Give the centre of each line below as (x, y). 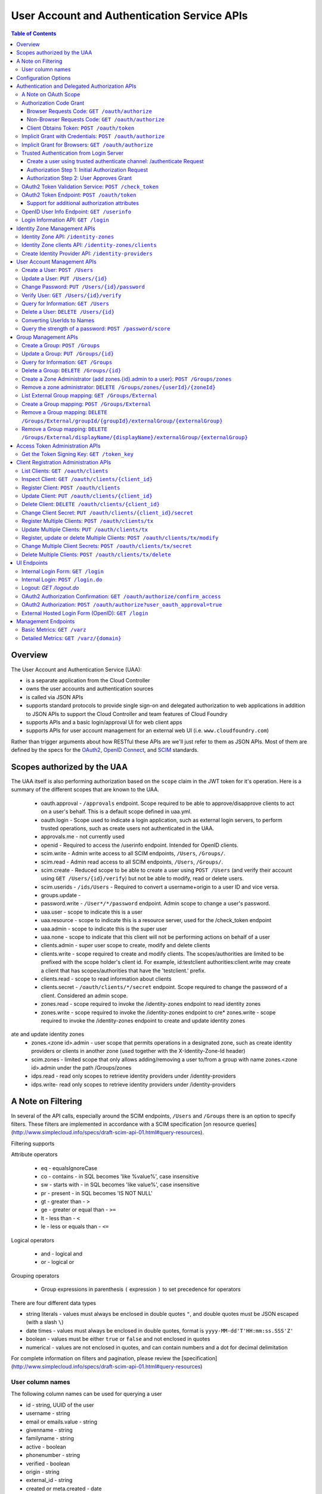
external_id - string (49, 1480)
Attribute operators (34, 1155)
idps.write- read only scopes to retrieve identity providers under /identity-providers (133, 1084)
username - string (48, 1413)
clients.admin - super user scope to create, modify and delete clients (126, 945)
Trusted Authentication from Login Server (73, 153)
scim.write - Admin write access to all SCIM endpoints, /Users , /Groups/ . (133, 853)
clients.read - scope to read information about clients (106, 979)
